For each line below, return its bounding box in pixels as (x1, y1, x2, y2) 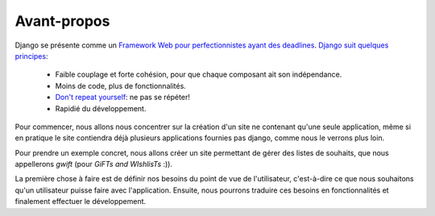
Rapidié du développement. (55, 103, 147, 113)
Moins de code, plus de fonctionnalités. (55, 81, 187, 90)
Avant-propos (14, 12, 110, 30)
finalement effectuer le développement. (14, 197, 147, 206)
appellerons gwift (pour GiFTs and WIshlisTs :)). (14, 160, 173, 169)
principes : (14, 51, 48, 60)
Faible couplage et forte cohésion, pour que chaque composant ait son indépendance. (55, 69, 342, 80)
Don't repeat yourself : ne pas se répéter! (55, 93, 191, 102)
